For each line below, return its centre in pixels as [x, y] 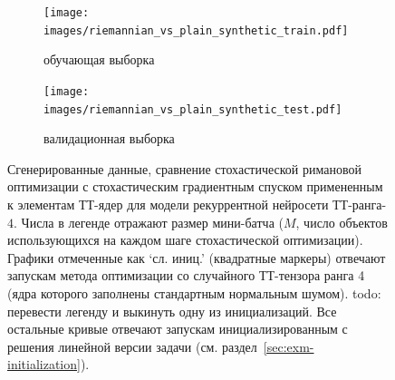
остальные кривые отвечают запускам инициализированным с [178, 329]
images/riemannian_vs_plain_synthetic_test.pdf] [193, 109]
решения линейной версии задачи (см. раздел [132, 346]
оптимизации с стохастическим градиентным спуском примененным [195, 186]
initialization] [44, 364]
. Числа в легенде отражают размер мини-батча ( [149, 222]
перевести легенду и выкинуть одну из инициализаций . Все [172, 311]
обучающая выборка [99, 59]
